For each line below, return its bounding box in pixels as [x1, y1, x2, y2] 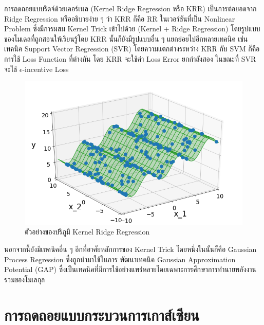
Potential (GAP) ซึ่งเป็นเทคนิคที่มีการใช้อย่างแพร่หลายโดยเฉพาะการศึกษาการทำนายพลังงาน [4, 264, 256, 275]
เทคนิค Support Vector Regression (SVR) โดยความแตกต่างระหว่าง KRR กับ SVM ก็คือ [4, 43, 260, 54]
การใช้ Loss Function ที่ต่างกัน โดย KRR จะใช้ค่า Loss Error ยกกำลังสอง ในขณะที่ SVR [4, 53, 256, 64]
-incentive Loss [22, 63, 69, 74]
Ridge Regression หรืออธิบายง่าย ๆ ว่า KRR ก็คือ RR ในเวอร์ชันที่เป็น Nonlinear [4, 13, 235, 24]
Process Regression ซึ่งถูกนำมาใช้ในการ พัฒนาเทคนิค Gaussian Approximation [4, 254, 236, 264]
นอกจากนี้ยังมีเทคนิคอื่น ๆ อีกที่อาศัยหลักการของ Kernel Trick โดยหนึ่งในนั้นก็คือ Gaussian [4, 244, 257, 255]
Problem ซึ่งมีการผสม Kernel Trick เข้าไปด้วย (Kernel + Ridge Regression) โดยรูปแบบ [4, 23, 260, 34]
